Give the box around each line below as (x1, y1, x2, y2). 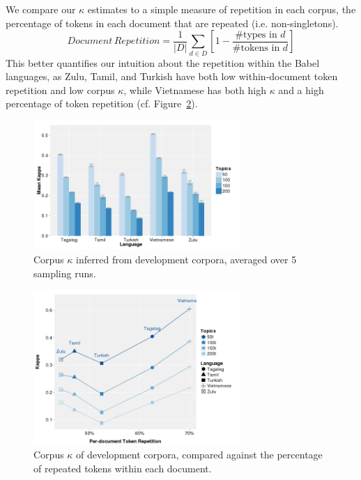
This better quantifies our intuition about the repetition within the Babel (6, 55, 320, 70)
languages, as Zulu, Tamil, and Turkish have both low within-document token (6, 69, 338, 84)
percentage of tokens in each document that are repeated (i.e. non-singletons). (6, 15, 339, 30)
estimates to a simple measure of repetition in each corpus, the (87, 2, 356, 16)
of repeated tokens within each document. (33, 460, 212, 475)
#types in (235, 29, 277, 40)
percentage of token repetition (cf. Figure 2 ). (6, 96, 198, 111)
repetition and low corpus (6, 82, 115, 97)
